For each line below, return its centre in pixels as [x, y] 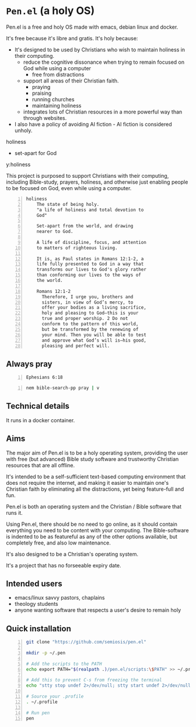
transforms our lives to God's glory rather [92, 270]
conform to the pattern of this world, [90, 324]
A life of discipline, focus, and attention [92, 242]
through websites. [45, 118]
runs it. [15, 512]
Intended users [34, 584]
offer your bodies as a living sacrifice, [94, 308]
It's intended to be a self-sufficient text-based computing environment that [96, 476]
